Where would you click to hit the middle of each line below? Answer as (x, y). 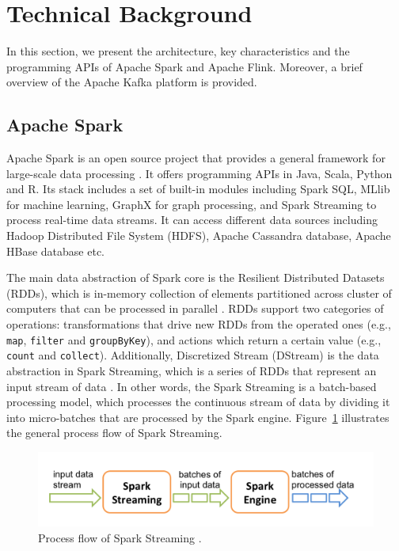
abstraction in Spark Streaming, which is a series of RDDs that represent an (192, 370)
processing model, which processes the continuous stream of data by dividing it (198, 402)
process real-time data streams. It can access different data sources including (192, 220)
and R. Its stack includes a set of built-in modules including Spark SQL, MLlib (198, 189)
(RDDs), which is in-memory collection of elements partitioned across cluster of (199, 293)
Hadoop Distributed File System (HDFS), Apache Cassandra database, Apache (199, 236)
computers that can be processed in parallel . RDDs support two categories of (195, 308)
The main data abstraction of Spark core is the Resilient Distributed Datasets (196, 277)
